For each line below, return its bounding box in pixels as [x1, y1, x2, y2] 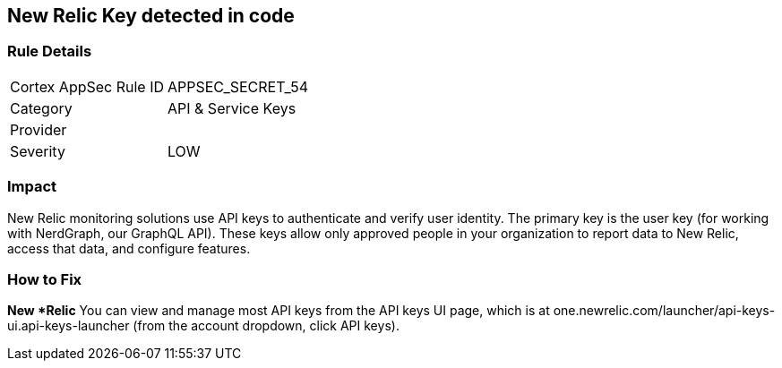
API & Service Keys [168, 98, 296, 117]
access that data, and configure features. [7, 240, 251, 256]
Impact [7, 177, 57, 196]
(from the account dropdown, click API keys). [133, 318, 400, 334]
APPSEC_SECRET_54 [168, 77, 309, 96]
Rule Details [7, 42, 92, 61]
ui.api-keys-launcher [7, 318, 130, 334]
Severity [10, 141, 65, 160]
